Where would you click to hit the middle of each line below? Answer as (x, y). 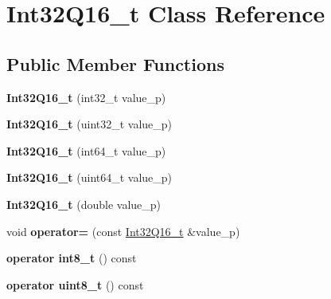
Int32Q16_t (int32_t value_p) (86, 97)
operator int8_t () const (72, 258)
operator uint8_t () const (75, 284)
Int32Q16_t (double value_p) (84, 204)
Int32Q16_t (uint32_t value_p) (90, 124)
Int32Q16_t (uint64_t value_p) (90, 177)
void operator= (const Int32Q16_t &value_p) (123, 231)
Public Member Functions (115, 63)
